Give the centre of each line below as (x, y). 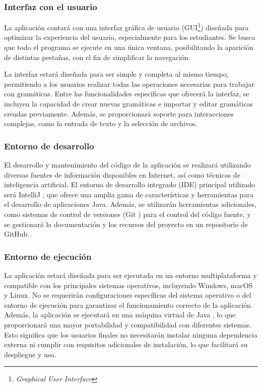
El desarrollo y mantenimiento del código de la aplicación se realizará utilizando (127, 165)
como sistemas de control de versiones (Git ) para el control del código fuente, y (127, 214)
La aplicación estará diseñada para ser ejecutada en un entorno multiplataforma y (130, 275)
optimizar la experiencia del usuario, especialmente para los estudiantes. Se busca (130, 37)
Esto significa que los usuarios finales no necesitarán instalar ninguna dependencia (131, 334)
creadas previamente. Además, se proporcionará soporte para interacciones (119, 113)
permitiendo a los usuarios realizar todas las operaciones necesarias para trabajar (129, 84)
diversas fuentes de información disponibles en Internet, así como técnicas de (122, 174)
